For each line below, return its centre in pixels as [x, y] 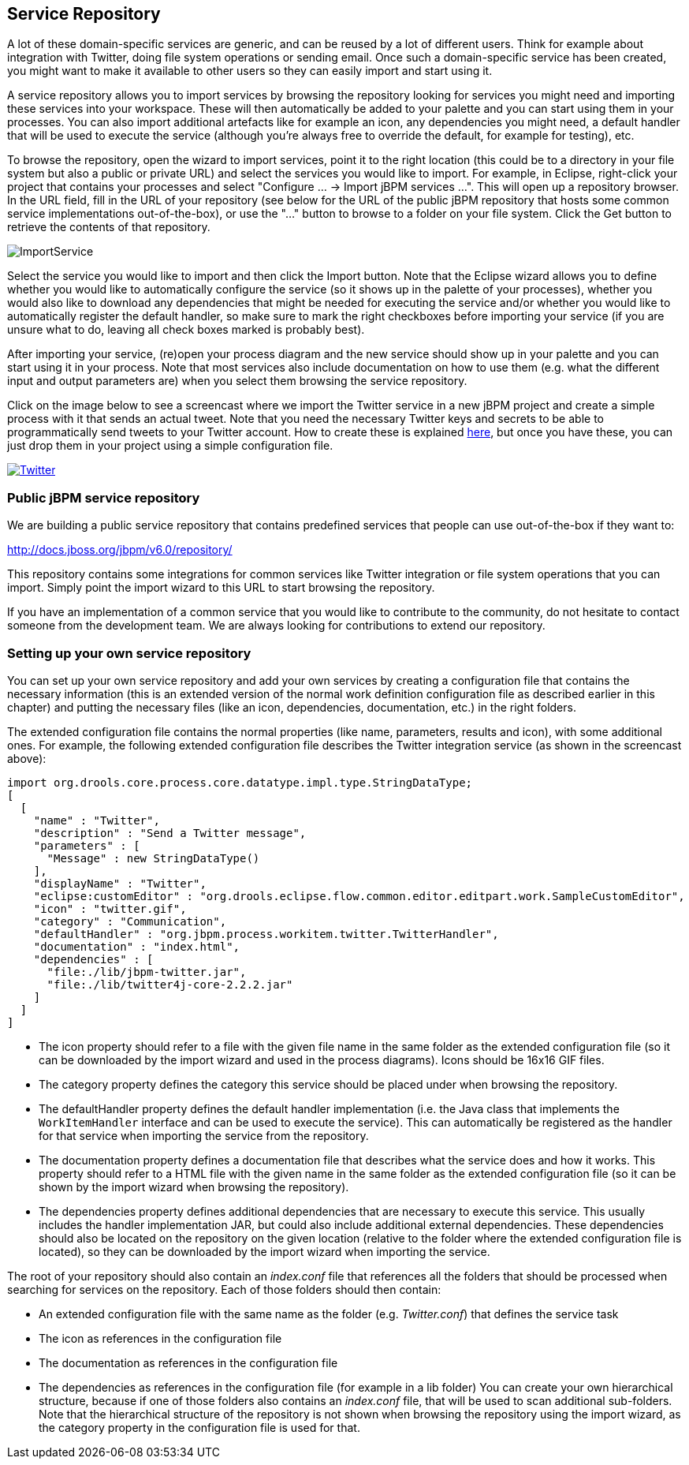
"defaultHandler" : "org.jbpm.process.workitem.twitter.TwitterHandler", [266, 934]
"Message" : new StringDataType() [153, 858]
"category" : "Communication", [130, 921]
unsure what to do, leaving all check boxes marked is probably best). [186, 330]
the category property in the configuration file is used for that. [199, 1427]
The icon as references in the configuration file [160, 1338]
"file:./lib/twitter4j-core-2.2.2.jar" [170, 984]
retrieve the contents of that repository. [109, 227]
